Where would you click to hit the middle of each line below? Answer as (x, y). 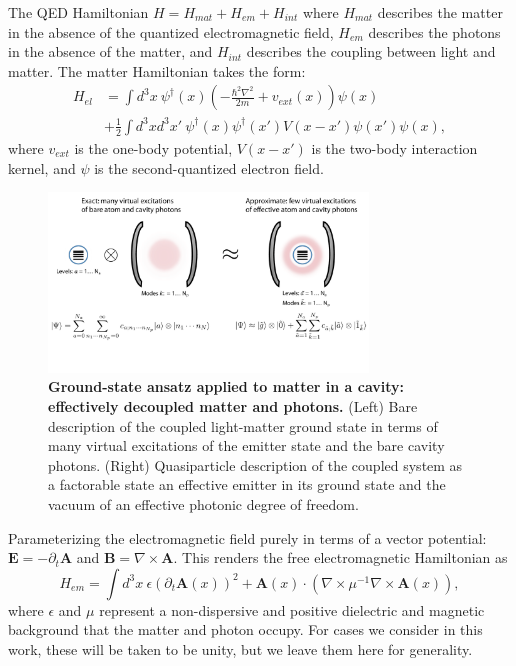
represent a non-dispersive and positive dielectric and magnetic (292, 609)
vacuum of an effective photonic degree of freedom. (203, 503)
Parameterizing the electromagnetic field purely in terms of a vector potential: (247, 537)
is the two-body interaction (394, 147)
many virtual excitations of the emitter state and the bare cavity (246, 445)
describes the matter (440, 12)
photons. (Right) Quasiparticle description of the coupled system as (255, 464)
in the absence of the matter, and (110, 51)
